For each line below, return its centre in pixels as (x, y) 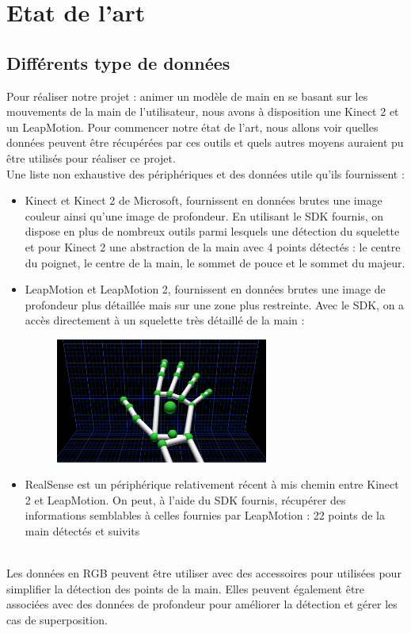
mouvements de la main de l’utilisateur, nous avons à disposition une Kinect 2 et (203, 111)
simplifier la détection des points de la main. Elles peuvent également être (186, 588)
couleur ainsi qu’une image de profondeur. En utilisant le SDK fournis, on (204, 215)
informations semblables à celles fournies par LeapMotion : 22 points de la (205, 515)
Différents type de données (118, 62)
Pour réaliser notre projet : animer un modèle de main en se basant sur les (187, 96)
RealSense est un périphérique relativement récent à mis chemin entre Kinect (212, 484)
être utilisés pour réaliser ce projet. (91, 157)
